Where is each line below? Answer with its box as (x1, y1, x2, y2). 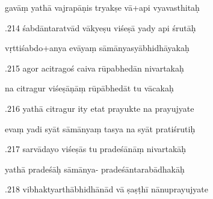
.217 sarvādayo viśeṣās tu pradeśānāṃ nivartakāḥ (5, 142, 187, 155)
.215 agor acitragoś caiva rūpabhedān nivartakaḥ (5, 61, 184, 74)
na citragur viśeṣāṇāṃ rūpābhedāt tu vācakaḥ (5, 82, 174, 94)
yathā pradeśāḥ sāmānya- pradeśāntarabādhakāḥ (5, 162, 185, 175)
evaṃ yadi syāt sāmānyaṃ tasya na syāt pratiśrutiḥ (5, 122, 196, 135)
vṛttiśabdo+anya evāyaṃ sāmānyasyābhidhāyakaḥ (5, 41, 190, 54)
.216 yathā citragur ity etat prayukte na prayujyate (5, 102, 194, 114)
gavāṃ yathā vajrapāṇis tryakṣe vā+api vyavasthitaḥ (5, 1, 200, 13)
